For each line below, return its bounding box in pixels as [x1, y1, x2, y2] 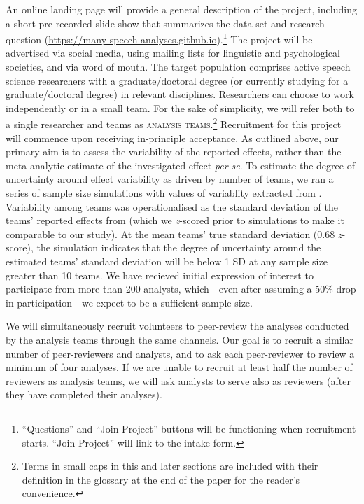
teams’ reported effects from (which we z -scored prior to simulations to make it [6, 213, 344, 227]
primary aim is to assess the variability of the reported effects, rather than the [6, 144, 342, 159]
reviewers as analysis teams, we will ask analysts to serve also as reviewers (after [6, 373, 351, 388]
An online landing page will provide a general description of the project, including [6, 2, 357, 16]
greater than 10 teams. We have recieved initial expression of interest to [6, 267, 314, 282]
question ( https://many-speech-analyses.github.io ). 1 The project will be [6, 30, 313, 46]
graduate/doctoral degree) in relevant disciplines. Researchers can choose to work [6, 87, 354, 101]
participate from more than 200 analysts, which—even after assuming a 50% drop [6, 281, 356, 296]
